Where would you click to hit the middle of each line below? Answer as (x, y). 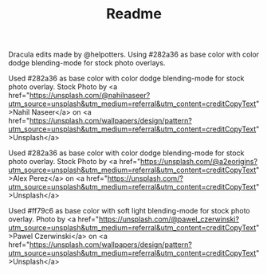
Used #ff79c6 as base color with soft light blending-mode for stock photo (129, 211)
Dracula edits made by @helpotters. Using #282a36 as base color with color (134, 55)
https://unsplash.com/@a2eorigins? (199, 162)
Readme (134, 14)
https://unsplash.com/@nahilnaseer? (90, 96)
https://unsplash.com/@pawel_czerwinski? (169, 219)
